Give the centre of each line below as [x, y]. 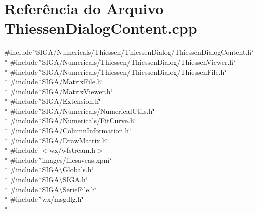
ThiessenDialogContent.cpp [101, 28]
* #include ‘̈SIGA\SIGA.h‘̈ [46, 180]
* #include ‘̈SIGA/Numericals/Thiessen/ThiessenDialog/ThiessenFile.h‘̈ [115, 71]
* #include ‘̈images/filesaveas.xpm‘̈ [58, 160]
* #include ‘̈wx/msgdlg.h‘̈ [44, 199]
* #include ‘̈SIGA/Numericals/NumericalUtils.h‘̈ [79, 111]
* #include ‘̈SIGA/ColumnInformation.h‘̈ [68, 131]
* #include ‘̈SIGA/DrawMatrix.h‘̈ [56, 140]
